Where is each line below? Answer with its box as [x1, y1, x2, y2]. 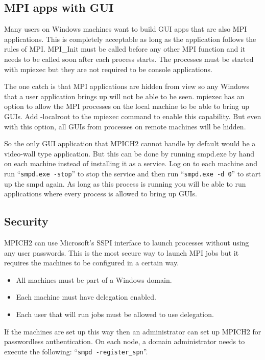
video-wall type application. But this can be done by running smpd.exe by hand [4, 148, 255, 159]
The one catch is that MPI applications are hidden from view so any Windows [4, 81, 250, 92]
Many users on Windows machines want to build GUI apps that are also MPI [4, 24, 247, 34]
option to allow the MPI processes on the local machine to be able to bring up [4, 101, 249, 111]
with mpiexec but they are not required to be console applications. [4, 63, 212, 74]
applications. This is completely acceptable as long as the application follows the [4, 33, 256, 44]
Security [4, 213, 49, 229]
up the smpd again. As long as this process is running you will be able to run [4, 178, 246, 189]
